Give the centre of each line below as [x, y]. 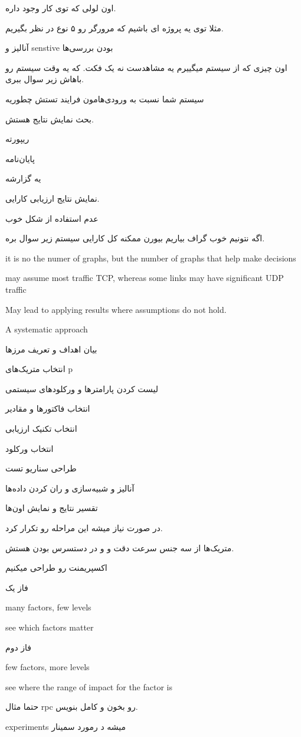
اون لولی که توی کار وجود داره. [61, 8]
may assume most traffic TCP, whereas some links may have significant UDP [145, 278]
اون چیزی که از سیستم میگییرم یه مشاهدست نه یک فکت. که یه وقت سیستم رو [146, 67]
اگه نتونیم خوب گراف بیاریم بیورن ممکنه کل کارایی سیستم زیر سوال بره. [135, 238]
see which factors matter [50, 627]
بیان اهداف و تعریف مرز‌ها [51, 349]
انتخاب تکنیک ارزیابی [41, 429]
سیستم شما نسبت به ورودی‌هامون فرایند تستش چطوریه [105, 98]
